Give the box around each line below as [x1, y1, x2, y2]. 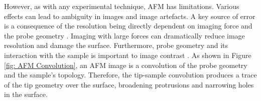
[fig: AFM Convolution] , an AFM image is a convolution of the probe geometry [4, 59, 247, 70]
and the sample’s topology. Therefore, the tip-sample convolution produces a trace [4, 69, 257, 80]
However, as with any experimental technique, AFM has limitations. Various [4, 1, 239, 11]
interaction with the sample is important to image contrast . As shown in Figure [4, 49, 251, 60]
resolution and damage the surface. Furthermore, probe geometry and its [4, 40, 228, 50]
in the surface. [4, 89, 48, 99]
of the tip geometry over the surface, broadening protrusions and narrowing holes [4, 79, 254, 89]
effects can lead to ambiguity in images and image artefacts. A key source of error [4, 10, 255, 21]
